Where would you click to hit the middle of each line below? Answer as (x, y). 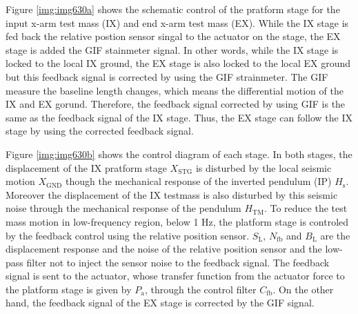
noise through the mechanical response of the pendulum (123, 208)
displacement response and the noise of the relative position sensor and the (164, 249)
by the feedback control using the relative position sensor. (128, 235)
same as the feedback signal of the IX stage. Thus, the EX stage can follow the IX (179, 117)
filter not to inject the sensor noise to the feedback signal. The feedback (178, 262)
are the (335, 235)
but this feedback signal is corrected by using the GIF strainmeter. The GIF (167, 76)
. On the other (303, 289)
